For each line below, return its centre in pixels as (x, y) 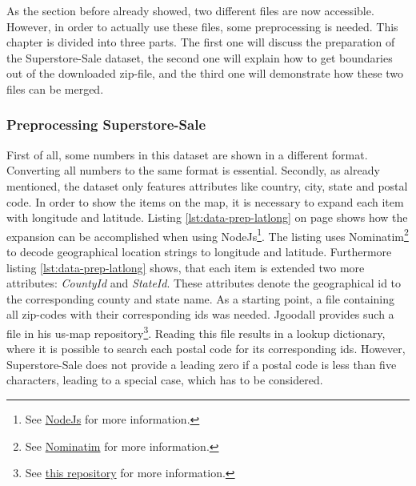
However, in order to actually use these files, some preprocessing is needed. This (202, 26)
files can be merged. (55, 88)
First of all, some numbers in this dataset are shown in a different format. (187, 154)
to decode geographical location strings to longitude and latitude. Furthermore (199, 251)
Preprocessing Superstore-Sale (106, 125)
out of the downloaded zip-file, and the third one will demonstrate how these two (205, 73)
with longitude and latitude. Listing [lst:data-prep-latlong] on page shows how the (207, 217)
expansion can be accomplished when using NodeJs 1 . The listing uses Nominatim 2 (208, 235)
